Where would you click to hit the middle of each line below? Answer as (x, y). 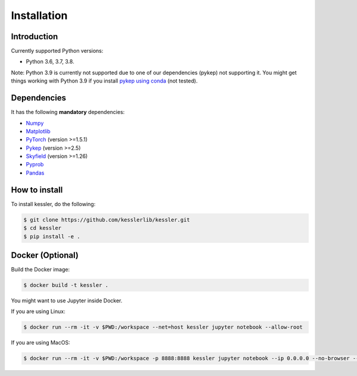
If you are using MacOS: (41, 343)
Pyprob (35, 165)
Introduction (35, 37)
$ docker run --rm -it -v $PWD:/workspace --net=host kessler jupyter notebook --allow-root (163, 327)
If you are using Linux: (38, 311)
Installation (39, 15)
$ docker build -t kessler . (66, 285)
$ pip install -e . (52, 236)
